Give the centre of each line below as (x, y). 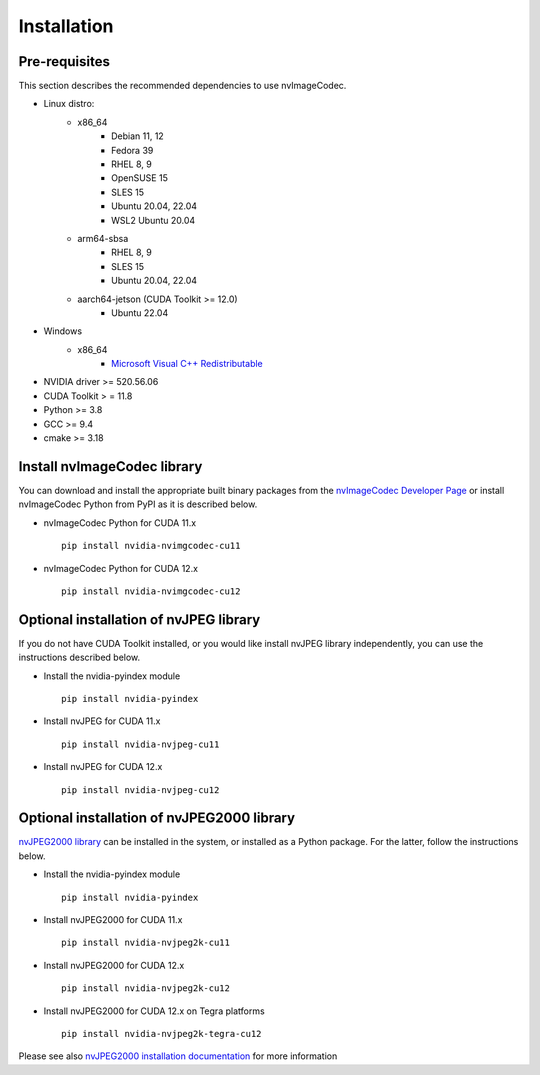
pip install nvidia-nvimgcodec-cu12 (151, 591)
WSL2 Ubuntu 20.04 (153, 220)
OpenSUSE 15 (140, 178)
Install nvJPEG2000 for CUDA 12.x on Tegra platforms (154, 1011)
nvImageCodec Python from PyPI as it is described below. (138, 504)
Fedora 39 (132, 150)
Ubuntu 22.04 (140, 312)
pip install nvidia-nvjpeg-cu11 (140, 744)
